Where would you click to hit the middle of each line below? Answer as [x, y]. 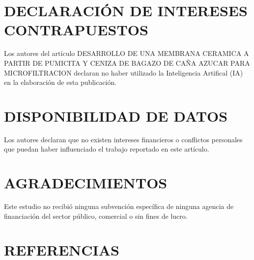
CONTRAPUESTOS [76, 30]
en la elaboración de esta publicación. [60, 82]
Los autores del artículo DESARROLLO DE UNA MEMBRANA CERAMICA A [127, 53]
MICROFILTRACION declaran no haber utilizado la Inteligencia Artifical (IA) [124, 72]
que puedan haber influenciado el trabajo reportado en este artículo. [107, 149]
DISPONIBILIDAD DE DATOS [116, 116]
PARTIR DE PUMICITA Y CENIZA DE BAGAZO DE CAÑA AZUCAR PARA [127, 63]
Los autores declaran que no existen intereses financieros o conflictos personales [123, 139]
